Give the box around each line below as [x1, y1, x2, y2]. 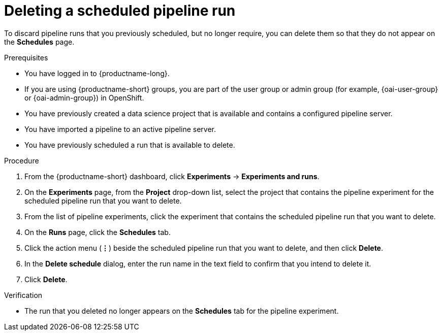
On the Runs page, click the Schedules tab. [24, 227, 171, 237]
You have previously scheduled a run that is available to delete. [24, 140, 235, 149]
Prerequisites [4, 53, 48, 62]
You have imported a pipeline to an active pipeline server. [24, 124, 216, 133]
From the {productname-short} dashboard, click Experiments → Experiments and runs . [24, 172, 320, 181]
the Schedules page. [4, 37, 75, 46]
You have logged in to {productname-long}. [24, 69, 170, 78]
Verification [4, 290, 43, 299]
